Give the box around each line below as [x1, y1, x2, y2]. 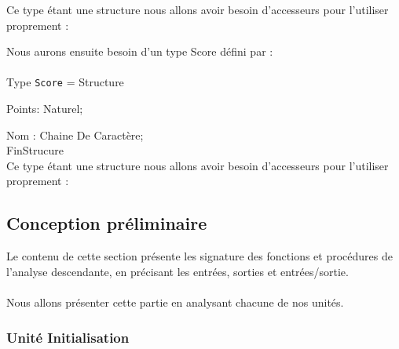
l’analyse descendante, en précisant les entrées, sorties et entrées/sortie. [6, 263, 349, 279]
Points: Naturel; [6, 100, 83, 117]
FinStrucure [6, 142, 64, 158]
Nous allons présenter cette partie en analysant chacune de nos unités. [6, 293, 344, 310]
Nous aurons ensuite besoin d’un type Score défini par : [6, 43, 273, 60]
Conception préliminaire [6, 211, 207, 235]
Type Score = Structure [6, 74, 124, 90]
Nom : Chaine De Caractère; [6, 126, 144, 143]
